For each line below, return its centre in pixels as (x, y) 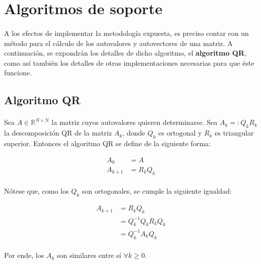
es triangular (234, 133)
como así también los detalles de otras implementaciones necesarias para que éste (129, 62)
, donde (134, 133)
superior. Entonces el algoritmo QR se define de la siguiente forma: (107, 143)
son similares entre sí (89, 255)
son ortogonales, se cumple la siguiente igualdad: (157, 191)
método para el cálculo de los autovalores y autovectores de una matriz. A (118, 43)
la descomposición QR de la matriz (58, 133)
